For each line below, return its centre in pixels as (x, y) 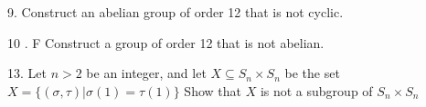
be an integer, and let (146, 73)
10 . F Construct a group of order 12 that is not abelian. (166, 42)
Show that (213, 90)
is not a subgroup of (316, 90)
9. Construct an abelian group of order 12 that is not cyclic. (176, 12)
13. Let (27, 73)
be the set (312, 73)
